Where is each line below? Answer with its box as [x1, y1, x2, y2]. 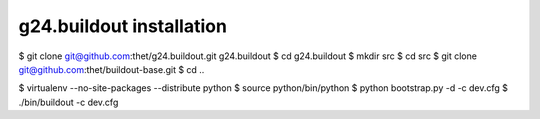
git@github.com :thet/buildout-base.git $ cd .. [18, 63, 205, 75]
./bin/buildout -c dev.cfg [18, 96, 119, 108]
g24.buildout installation [18, 15, 227, 37]
